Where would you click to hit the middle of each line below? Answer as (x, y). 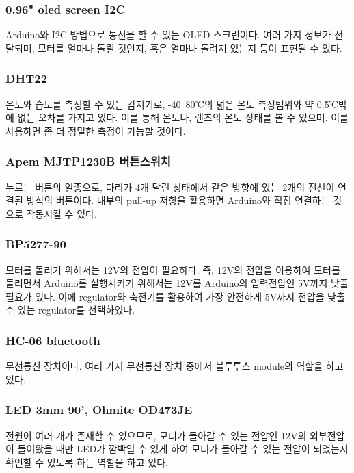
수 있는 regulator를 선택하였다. (70, 310)
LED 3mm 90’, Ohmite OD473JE (99, 410)
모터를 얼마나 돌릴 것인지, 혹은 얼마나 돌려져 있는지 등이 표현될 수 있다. (190, 48)
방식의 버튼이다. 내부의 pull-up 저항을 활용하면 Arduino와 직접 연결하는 (178, 200)
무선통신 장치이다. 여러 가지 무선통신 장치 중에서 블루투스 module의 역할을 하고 (175, 366)
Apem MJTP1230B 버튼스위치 (88, 161)
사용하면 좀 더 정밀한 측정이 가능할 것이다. (96, 130)
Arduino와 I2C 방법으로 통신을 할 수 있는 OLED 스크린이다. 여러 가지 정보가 (168, 35)
